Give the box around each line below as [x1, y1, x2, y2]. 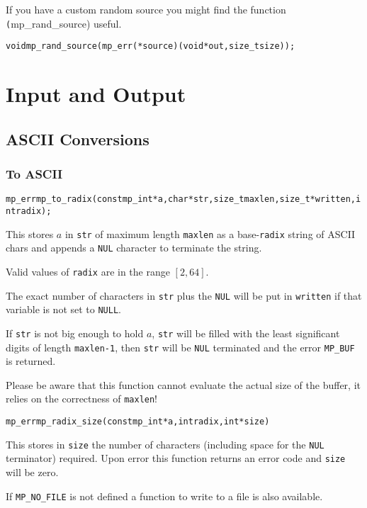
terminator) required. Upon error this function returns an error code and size [6, 451, 346, 465]
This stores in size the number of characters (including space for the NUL [6, 436, 324, 451]
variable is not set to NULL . [6, 302, 121, 317]
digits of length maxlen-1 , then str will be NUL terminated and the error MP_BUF [6, 339, 355, 354]
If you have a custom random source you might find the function [6, 2, 286, 16]
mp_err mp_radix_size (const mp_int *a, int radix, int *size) [6, 417, 270, 427]
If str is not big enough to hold [6, 325, 144, 340]
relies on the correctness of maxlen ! [6, 391, 158, 406]
